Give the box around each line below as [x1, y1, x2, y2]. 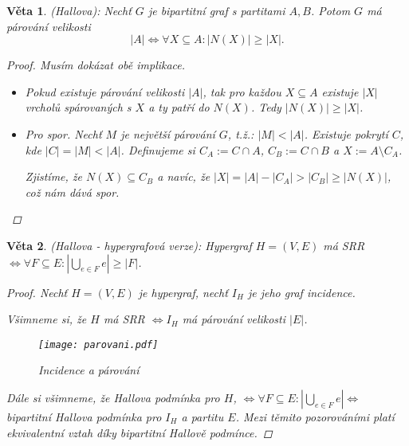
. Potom [310, 2, 351, 18]
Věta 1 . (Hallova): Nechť [6, 2, 132, 18]
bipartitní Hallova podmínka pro [6, 408, 162, 424]
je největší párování [120, 125, 215, 142]
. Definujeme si [120, 141, 195, 158]
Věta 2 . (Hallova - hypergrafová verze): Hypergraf [6, 237, 252, 253]
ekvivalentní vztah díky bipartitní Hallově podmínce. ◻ [6, 424, 273, 440]
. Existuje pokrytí [304, 125, 388, 142]
